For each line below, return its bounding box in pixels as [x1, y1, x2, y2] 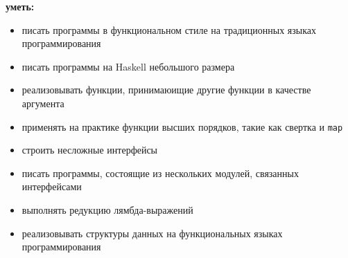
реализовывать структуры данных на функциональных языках [21, 225, 283, 240]
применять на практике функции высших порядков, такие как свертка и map [21, 119, 343, 133]
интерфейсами [21, 179, 82, 194]
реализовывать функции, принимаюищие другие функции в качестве [21, 82, 311, 97]
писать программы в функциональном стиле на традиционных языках [21, 22, 317, 37]
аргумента [21, 95, 64, 110]
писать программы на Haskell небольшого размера [21, 59, 235, 73]
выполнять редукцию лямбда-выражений [21, 203, 193, 216]
